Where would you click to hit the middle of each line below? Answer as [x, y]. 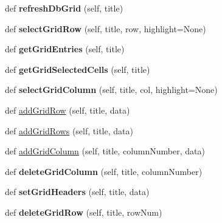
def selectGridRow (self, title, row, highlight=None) [106, 28]
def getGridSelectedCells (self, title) [78, 69]
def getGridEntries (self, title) [65, 49]
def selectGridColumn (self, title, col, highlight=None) [111, 90]
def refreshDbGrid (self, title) [64, 8]
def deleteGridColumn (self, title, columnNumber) [104, 171]
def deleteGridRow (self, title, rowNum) [84, 212]
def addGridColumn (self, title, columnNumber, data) [105, 151]
